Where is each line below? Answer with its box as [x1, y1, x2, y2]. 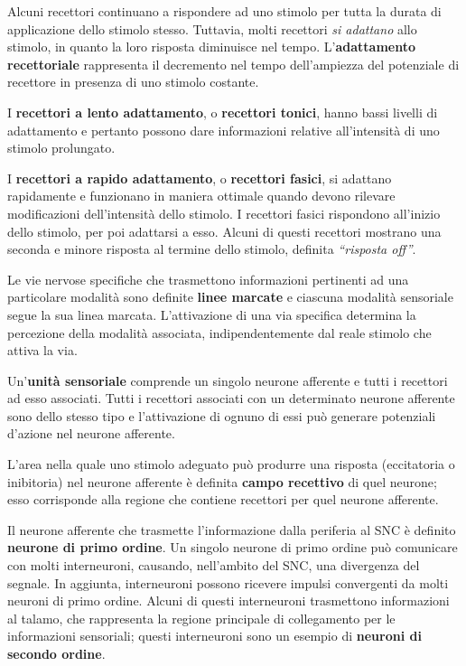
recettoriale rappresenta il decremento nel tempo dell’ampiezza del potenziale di [7, 54, 460, 73]
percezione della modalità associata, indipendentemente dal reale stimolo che [7, 323, 432, 342]
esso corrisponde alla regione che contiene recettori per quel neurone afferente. [7, 490, 439, 509]
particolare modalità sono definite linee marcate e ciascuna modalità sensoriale [7, 287, 453, 306]
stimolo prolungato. [7, 138, 116, 157]
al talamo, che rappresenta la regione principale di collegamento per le [7, 608, 396, 627]
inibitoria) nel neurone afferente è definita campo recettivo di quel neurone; [7, 472, 437, 491]
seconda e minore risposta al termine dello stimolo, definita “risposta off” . [7, 239, 416, 258]
